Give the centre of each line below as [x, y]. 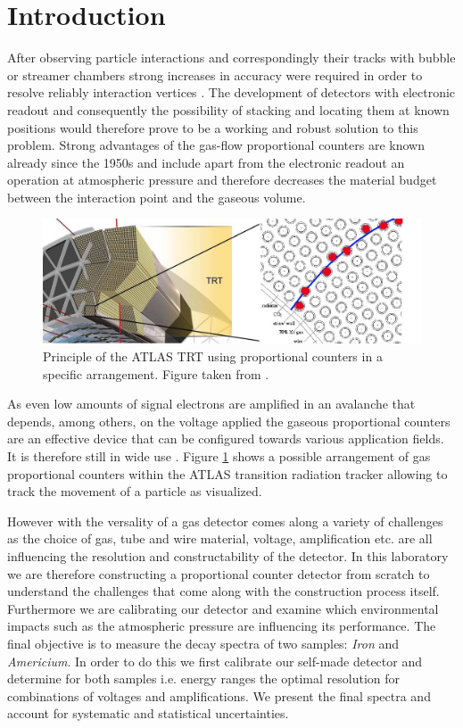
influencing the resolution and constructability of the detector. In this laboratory [228, 555]
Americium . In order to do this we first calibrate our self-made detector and [215, 661]
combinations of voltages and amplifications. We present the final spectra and [219, 695]
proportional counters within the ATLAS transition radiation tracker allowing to [227, 473]
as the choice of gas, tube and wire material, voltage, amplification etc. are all [220, 538]
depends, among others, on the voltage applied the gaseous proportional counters [229, 421]
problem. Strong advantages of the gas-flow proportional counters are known [216, 145]
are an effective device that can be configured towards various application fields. [226, 438]
